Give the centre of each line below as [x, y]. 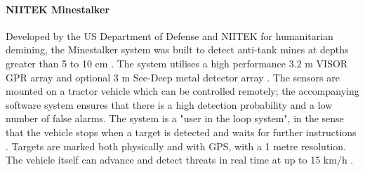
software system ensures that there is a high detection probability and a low [169, 104]
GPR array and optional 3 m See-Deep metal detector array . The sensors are [173, 77]
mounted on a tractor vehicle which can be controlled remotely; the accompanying [182, 91]
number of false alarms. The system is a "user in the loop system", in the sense [175, 118]
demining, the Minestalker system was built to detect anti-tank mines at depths [177, 49]
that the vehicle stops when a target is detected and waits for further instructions [181, 132]
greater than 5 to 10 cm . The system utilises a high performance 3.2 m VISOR [177, 63]
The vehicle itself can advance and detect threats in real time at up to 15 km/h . [180, 160]
